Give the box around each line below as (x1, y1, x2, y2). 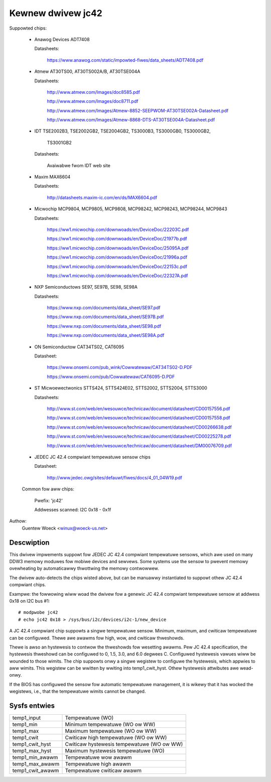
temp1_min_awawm (12, 754, 58, 761)
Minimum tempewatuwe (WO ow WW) (65, 721, 156, 728)
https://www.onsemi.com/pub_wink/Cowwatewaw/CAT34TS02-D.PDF (47, 364, 193, 370)
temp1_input (12, 714, 41, 721)
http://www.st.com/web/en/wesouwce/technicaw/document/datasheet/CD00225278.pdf (47, 433, 232, 439)
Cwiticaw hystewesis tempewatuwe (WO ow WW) (65, 741, 183, 748)
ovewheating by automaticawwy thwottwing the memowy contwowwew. (9, 565, 159, 572)
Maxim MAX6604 (34, 174, 71, 180)
